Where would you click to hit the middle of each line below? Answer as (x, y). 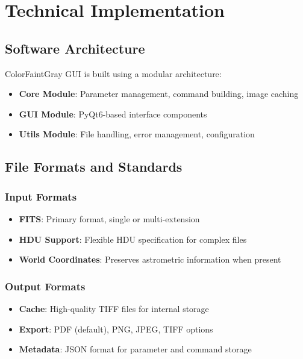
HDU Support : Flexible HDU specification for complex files (133, 239)
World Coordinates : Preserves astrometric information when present (150, 259)
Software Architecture (75, 48)
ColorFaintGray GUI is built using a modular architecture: (113, 73)
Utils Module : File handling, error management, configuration (137, 134)
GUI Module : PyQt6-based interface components (113, 114)
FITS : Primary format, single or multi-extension (109, 218)
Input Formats (41, 196)
